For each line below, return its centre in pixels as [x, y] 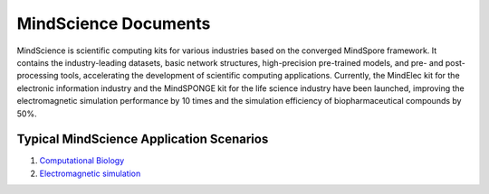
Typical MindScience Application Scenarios [143, 139]
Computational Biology [82, 161]
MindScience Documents [114, 23]
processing [38, 76]
